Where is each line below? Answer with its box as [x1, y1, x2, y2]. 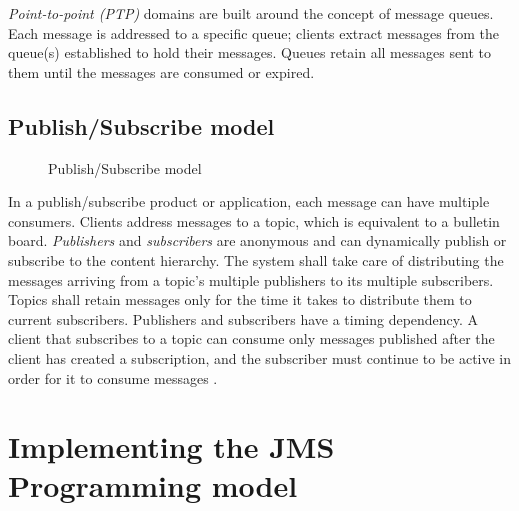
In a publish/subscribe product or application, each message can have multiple [8, 191, 490, 212]
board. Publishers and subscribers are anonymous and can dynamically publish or [8, 230, 507, 251]
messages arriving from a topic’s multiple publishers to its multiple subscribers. [8, 269, 494, 290]
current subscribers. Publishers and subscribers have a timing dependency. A [8, 308, 479, 329]
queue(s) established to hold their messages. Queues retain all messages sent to [8, 42, 492, 63]
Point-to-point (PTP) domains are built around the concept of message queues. [8, 3, 494, 23]
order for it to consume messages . [8, 367, 218, 388]
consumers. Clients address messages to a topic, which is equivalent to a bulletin [8, 210, 500, 231]
